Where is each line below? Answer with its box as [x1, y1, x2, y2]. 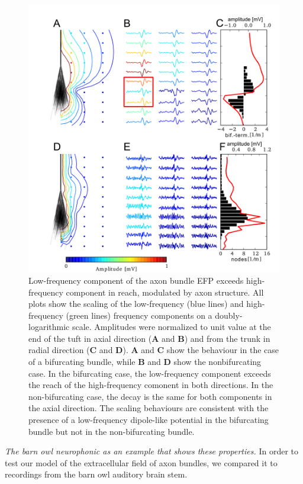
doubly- [215, 309, 243, 321]
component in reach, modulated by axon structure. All [66, 286, 264, 298]
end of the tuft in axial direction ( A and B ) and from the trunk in [28, 332, 270, 344]
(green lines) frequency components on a [66, 309, 212, 321]
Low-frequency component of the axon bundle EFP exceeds [28, 274, 244, 286]
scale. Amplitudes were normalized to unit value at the [72, 320, 271, 333]
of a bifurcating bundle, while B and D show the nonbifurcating [28, 355, 262, 368]
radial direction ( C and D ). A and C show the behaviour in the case [28, 344, 279, 356]
